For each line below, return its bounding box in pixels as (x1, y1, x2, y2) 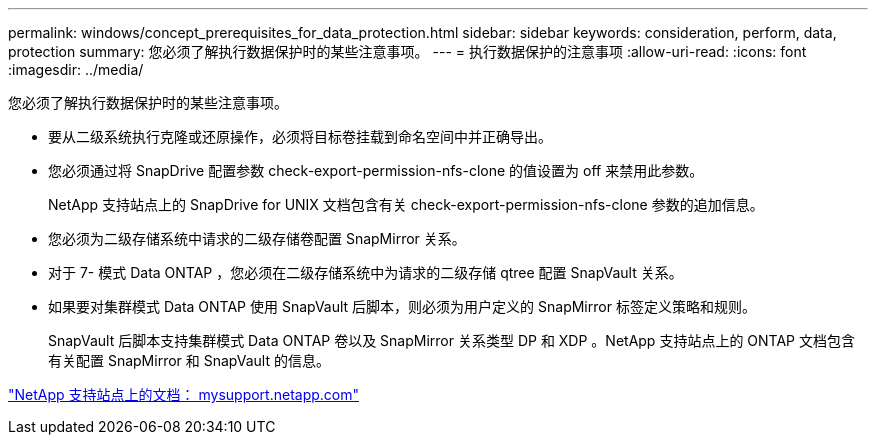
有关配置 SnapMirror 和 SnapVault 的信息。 (48, 352, 330, 369)
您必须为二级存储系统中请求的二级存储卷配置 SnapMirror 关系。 (48, 230, 466, 247)
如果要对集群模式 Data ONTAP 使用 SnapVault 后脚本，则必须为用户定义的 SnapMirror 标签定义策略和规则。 (48, 298, 756, 315)
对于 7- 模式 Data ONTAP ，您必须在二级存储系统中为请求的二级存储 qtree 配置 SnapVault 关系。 (48, 264, 683, 281)
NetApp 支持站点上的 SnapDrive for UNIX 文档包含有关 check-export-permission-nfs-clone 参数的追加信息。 (48, 196, 764, 213)
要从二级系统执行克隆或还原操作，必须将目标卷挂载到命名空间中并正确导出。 (48, 128, 552, 145)
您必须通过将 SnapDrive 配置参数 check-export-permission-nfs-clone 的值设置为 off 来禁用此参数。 (48, 162, 704, 179)
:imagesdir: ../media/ (8, 61, 144, 78)
